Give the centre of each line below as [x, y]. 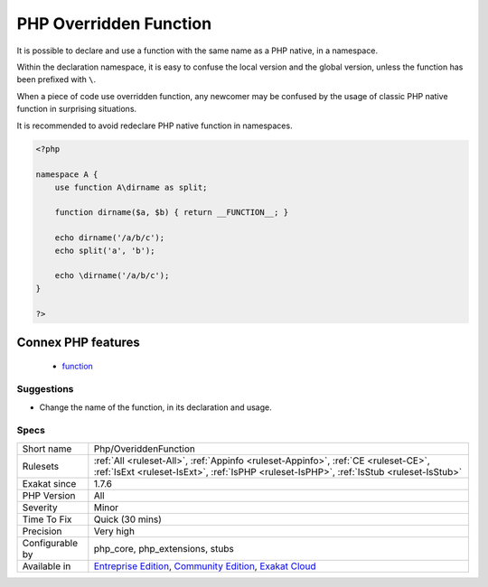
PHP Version [49, 495]
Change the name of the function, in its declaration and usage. [155, 407]
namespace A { [67, 175]
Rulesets [40, 466]
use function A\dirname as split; [131, 187]
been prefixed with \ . [56, 79]
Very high [114, 531]
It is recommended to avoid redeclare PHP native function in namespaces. [155, 126]
